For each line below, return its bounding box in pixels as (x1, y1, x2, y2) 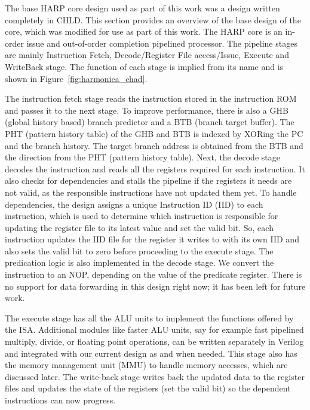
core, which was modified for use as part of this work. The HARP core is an (5, 25, 283, 38)
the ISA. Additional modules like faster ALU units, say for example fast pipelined (5, 323, 304, 336)
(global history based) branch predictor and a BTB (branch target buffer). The (5, 116, 294, 128)
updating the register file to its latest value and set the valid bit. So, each (5, 221, 274, 233)
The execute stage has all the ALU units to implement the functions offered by (5, 311, 294, 324)
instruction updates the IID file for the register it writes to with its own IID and (5, 233, 299, 245)
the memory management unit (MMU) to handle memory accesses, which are (5, 359, 288, 371)
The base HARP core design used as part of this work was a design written (5, 2, 280, 14)
